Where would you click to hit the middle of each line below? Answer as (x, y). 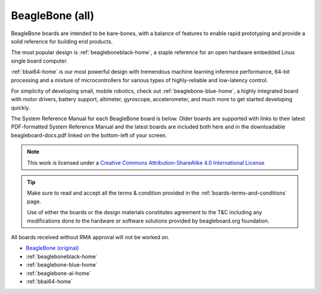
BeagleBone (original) (53, 248)
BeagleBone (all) (53, 15)
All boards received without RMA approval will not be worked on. (90, 237)
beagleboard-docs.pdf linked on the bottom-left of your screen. (89, 135)
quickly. (21, 108)
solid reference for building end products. (62, 41)
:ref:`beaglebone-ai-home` (59, 273)
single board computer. (40, 61)
